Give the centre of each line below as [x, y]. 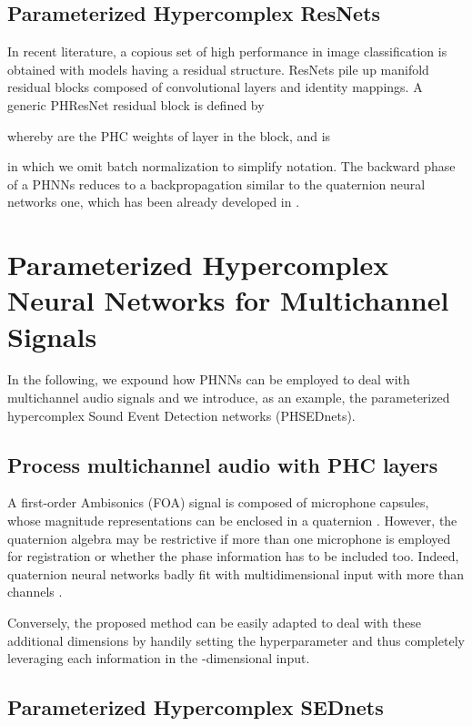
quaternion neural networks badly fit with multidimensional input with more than [236, 573]
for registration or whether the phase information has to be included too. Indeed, [233, 556]
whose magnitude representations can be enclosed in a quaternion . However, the [232, 521]
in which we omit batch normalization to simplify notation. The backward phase [231, 166]
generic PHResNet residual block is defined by [136, 104]
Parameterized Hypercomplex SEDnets [196, 707]
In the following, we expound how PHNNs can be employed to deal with [209, 379]
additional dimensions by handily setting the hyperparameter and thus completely [236, 640]
